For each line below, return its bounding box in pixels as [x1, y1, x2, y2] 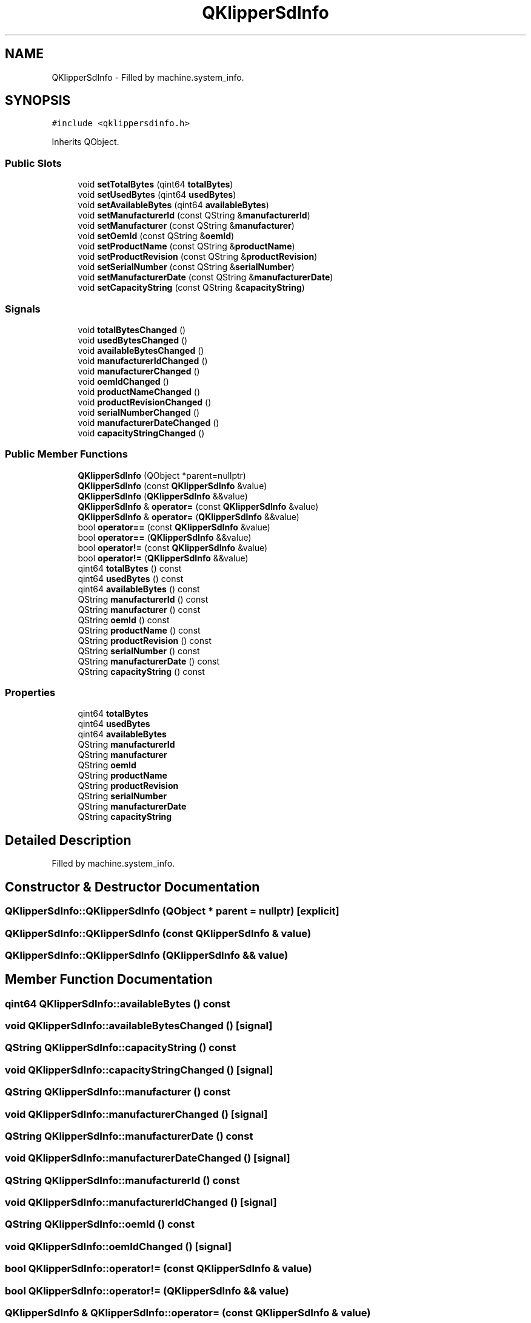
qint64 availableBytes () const [78, 583, 200, 594]
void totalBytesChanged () [78, 324, 186, 335]
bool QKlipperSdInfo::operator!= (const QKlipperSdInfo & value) [5, 1262, 312, 1275]
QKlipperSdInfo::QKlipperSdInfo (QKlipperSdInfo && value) [5, 949, 289, 961]
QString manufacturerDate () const [78, 655, 220, 666]
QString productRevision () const [78, 635, 212, 646]
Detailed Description [5, 832, 132, 848]
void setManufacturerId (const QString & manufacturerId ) [78, 210, 310, 221]
